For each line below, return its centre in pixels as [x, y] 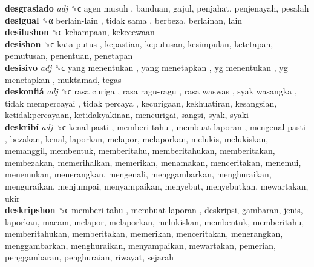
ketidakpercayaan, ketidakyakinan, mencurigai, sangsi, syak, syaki [127, 115]
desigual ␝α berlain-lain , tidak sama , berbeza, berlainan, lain [124, 20]
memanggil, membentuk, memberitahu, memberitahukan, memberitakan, [140, 150]
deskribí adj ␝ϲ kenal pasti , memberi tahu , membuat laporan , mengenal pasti [155, 126]
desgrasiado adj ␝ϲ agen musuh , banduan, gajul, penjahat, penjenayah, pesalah [157, 8]
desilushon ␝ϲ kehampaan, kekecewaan [80, 32]
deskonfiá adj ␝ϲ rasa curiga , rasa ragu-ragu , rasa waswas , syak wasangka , [151, 91]
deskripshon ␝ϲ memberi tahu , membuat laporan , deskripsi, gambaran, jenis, [154, 210]
